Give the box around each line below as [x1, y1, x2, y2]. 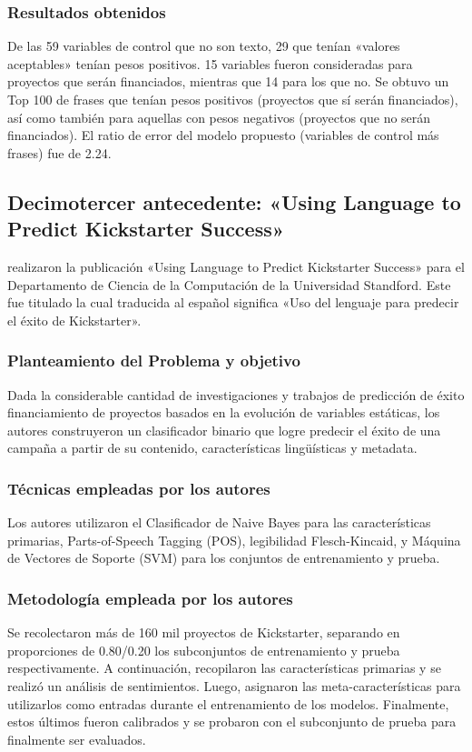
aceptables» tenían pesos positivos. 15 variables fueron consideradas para [7, 54, 413, 73]
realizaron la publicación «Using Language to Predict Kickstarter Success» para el [7, 256, 465, 276]
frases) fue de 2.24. [7, 143, 112, 162]
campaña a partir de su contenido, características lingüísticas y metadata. [7, 438, 418, 457]
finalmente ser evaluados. [7, 729, 146, 748]
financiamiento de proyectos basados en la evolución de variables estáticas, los [7, 403, 440, 422]
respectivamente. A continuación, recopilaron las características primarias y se [7, 658, 441, 677]
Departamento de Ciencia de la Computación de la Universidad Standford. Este [7, 275, 451, 294]
